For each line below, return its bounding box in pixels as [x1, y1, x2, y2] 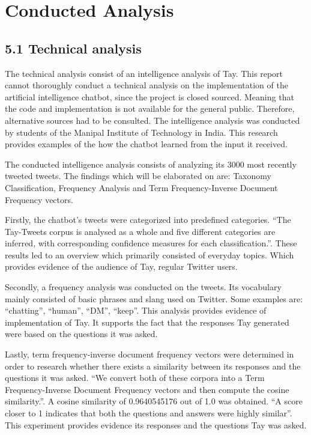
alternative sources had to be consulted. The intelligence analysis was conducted [5, 114, 300, 126]
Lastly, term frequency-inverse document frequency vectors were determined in [5, 348, 294, 360]
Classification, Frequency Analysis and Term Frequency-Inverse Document [5, 181, 278, 193]
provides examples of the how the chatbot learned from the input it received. [5, 138, 288, 150]
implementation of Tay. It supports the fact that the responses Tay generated [5, 315, 289, 328]
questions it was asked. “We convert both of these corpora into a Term [5, 371, 265, 384]
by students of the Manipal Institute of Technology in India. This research [5, 126, 278, 138]
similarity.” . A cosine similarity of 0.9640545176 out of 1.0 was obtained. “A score [5, 395, 303, 407]
